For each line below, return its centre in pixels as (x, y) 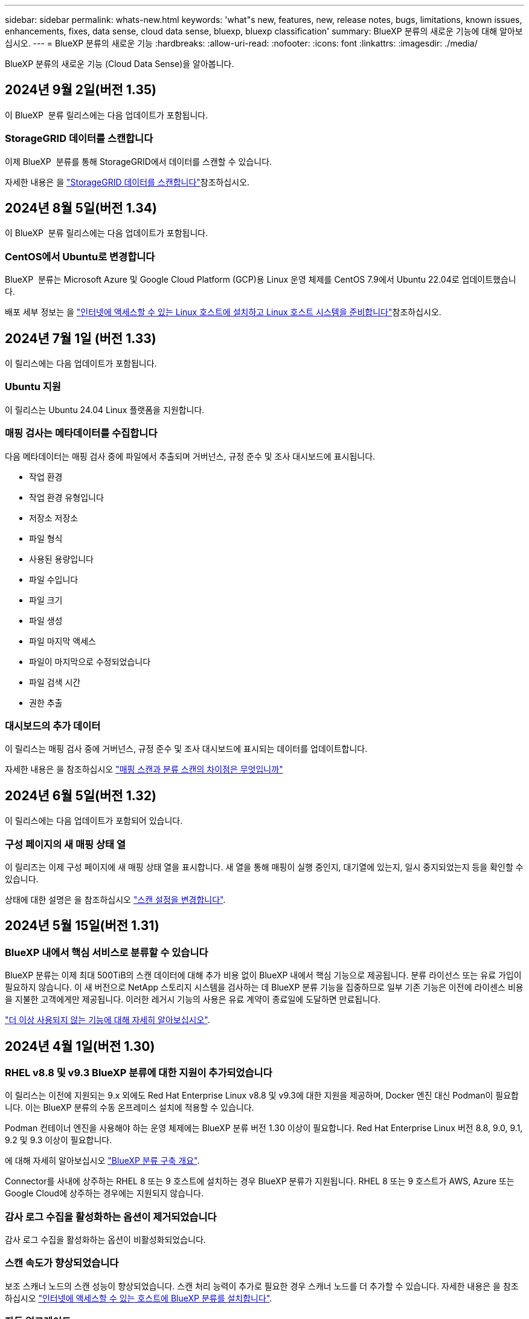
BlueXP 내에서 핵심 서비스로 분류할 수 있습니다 (107, 952)
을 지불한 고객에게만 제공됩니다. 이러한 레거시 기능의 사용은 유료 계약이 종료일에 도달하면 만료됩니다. (193, 1000)
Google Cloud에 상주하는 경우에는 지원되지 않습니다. (104, 1193)
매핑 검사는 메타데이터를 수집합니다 (81, 433)
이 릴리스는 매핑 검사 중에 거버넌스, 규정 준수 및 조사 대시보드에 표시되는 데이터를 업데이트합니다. (186, 749)
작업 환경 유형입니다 (66, 497)
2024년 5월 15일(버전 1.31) (82, 926)
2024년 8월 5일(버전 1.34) (81, 208)
